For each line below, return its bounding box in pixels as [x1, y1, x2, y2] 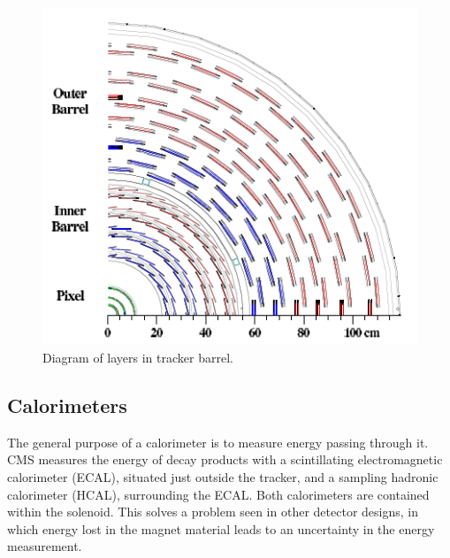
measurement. [7, 537, 82, 555]
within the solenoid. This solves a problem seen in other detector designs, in [7, 502, 418, 521]
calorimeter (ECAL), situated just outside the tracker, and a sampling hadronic [7, 468, 439, 486]
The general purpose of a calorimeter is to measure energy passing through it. [7, 432, 429, 451]
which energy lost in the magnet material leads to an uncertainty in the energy [7, 519, 435, 538]
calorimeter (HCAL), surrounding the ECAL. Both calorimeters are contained [7, 485, 430, 503]
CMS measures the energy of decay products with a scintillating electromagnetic [7, 450, 443, 469]
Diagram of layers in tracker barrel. [42, 348, 233, 367]
